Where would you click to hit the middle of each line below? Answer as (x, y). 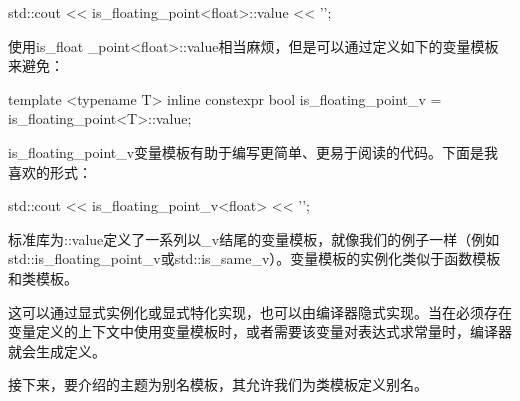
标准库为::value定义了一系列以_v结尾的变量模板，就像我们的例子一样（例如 (254, 238)
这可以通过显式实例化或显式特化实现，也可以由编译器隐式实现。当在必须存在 (260, 311)
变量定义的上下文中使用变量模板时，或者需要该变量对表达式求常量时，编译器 (260, 331)
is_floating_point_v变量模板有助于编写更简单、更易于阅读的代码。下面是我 (253, 151)
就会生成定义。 (57, 350)
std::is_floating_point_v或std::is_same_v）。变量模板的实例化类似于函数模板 (254, 258)
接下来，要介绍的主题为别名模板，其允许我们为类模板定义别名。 (218, 384)
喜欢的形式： (50, 171)
